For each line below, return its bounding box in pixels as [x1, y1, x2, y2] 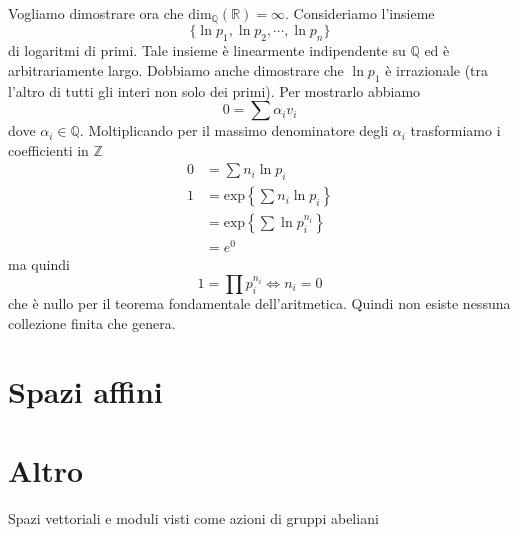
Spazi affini [8, 371, 163, 412]
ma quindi [8, 254, 70, 275]
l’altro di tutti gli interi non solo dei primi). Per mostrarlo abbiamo [8, 80, 421, 101]
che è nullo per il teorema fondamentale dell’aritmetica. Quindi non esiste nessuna [8, 293, 511, 314]
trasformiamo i [410, 120, 501, 141]
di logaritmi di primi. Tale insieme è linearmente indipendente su [8, 40, 406, 61]
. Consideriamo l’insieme [285, 3, 435, 23]
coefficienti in [8, 139, 89, 160]
